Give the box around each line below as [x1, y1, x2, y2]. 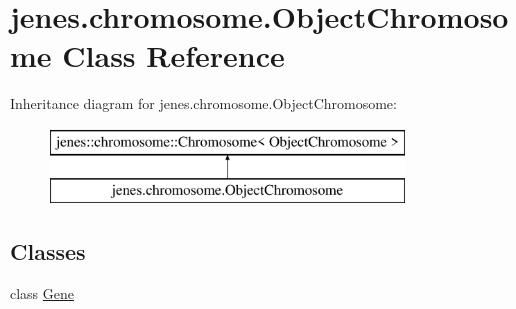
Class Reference [62, 35, 285, 76]
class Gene [10, 283, 75, 304]
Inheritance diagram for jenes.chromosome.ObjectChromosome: [10, 93, 397, 114]
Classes [10, 236, 86, 267]
